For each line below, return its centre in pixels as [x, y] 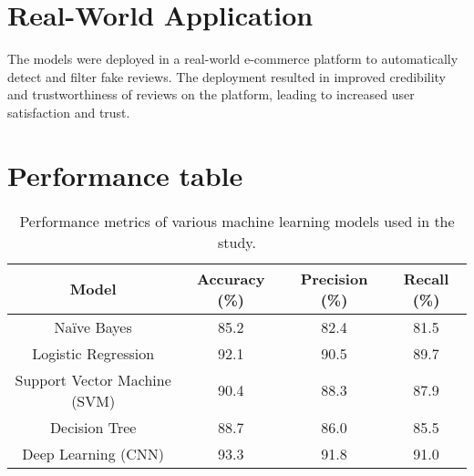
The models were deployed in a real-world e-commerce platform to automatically [233, 59]
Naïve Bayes [93, 326]
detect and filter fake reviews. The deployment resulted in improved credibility [227, 76]
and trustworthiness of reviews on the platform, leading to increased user [211, 94]
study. [237, 242]
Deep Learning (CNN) [93, 453]
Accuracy [231, 278]
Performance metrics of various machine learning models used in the [237, 221]
